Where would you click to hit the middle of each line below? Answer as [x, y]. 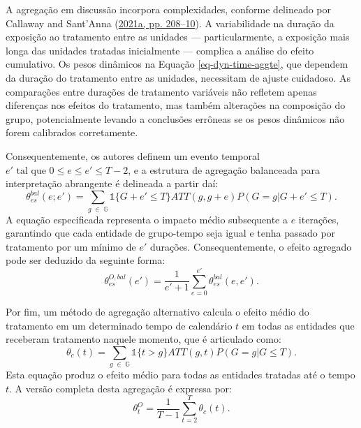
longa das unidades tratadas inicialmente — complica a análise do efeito [160, 50]
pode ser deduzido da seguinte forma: [86, 260]
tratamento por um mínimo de [71, 246]
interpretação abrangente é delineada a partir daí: [112, 183]
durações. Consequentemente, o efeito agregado [251, 246]
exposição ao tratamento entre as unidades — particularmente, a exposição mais [178, 37]
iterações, [319, 219]
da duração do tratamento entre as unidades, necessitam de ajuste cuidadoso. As [178, 77]
